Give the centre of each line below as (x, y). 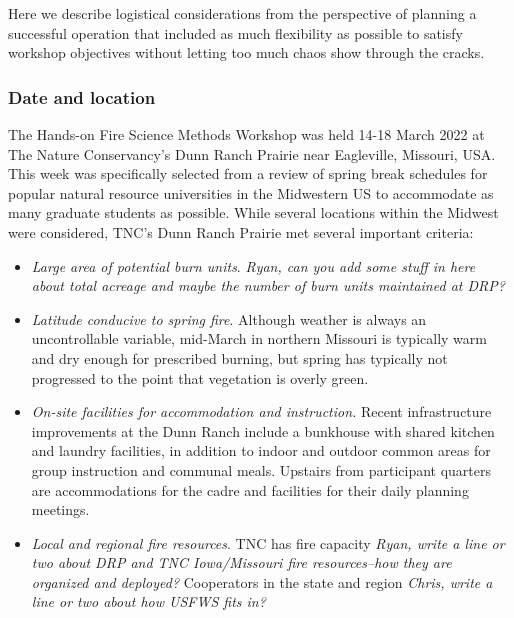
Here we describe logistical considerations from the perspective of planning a (242, 13)
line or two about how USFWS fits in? (148, 601)
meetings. (60, 509)
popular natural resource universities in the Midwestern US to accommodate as (251, 192)
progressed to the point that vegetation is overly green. (200, 377)
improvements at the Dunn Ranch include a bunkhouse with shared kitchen (263, 430)
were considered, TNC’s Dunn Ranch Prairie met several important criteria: (241, 231)
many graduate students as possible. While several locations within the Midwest (253, 212)
